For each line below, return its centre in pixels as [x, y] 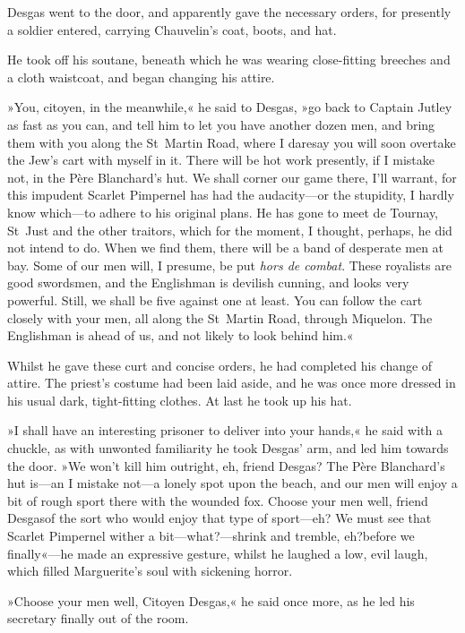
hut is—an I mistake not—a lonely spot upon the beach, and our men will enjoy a [232, 483]
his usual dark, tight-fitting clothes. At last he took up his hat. [180, 400]
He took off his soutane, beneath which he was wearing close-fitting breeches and [229, 60]
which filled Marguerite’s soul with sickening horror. [150, 571]
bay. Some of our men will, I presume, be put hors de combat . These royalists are [229, 265]
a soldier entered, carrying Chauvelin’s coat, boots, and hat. [172, 29]
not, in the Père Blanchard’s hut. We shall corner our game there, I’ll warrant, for [232, 177]
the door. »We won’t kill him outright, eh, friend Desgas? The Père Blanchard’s [226, 465]
